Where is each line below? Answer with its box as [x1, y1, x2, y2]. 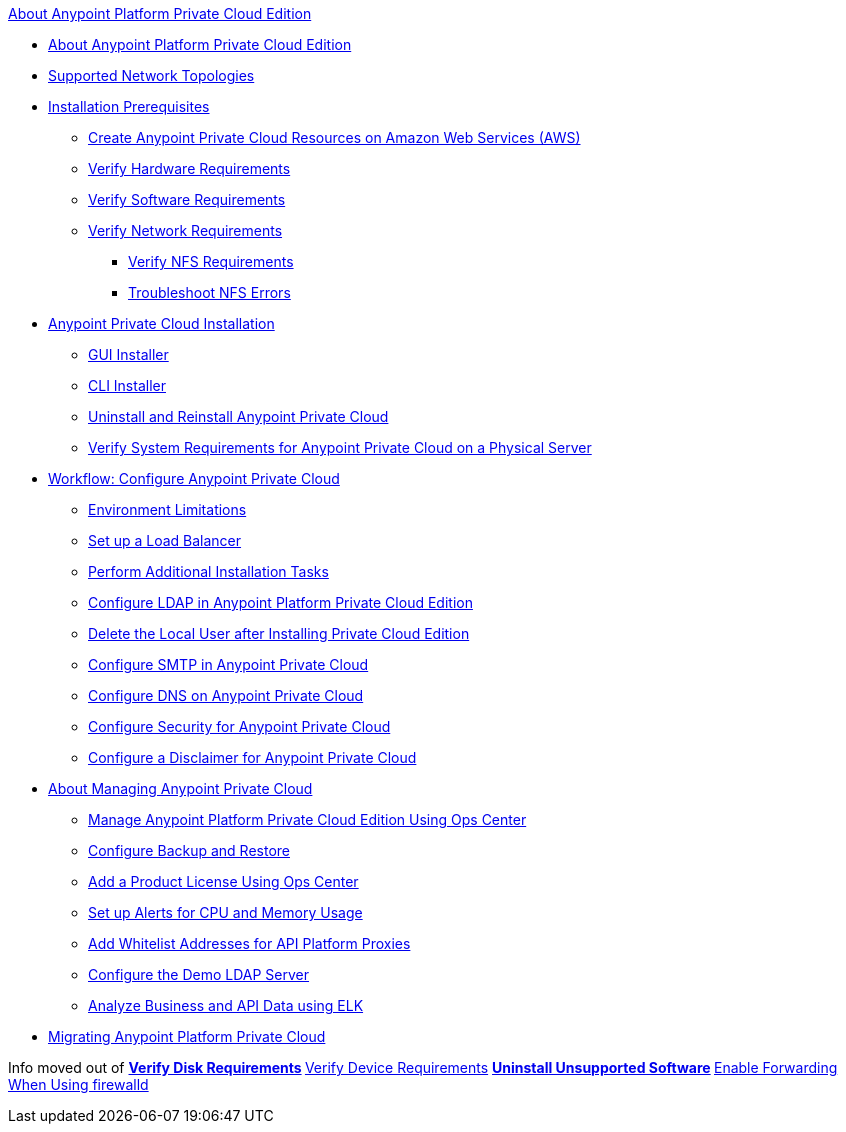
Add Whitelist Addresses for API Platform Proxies [88, 935, 411, 952]
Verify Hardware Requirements [88, 160, 291, 177]
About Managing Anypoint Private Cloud [48, 780, 313, 797]
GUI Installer [88, 346, 169, 363]
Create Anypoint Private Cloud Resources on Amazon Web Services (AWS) [88, 129, 581, 146]
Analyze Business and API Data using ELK [88, 997, 364, 1014]
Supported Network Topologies [48, 67, 255, 84]
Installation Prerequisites [48, 98, 210, 115]
